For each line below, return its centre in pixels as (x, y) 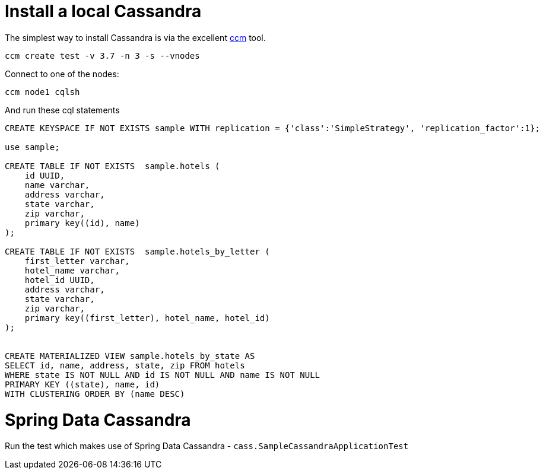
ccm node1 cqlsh (42, 92)
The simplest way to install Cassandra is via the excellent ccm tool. (135, 37)
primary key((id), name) (82, 223)
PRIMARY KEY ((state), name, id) (82, 384)
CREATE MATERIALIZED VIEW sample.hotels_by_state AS (130, 356)
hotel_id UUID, (60, 280)
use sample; (32, 147)
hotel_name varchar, (72, 270)
